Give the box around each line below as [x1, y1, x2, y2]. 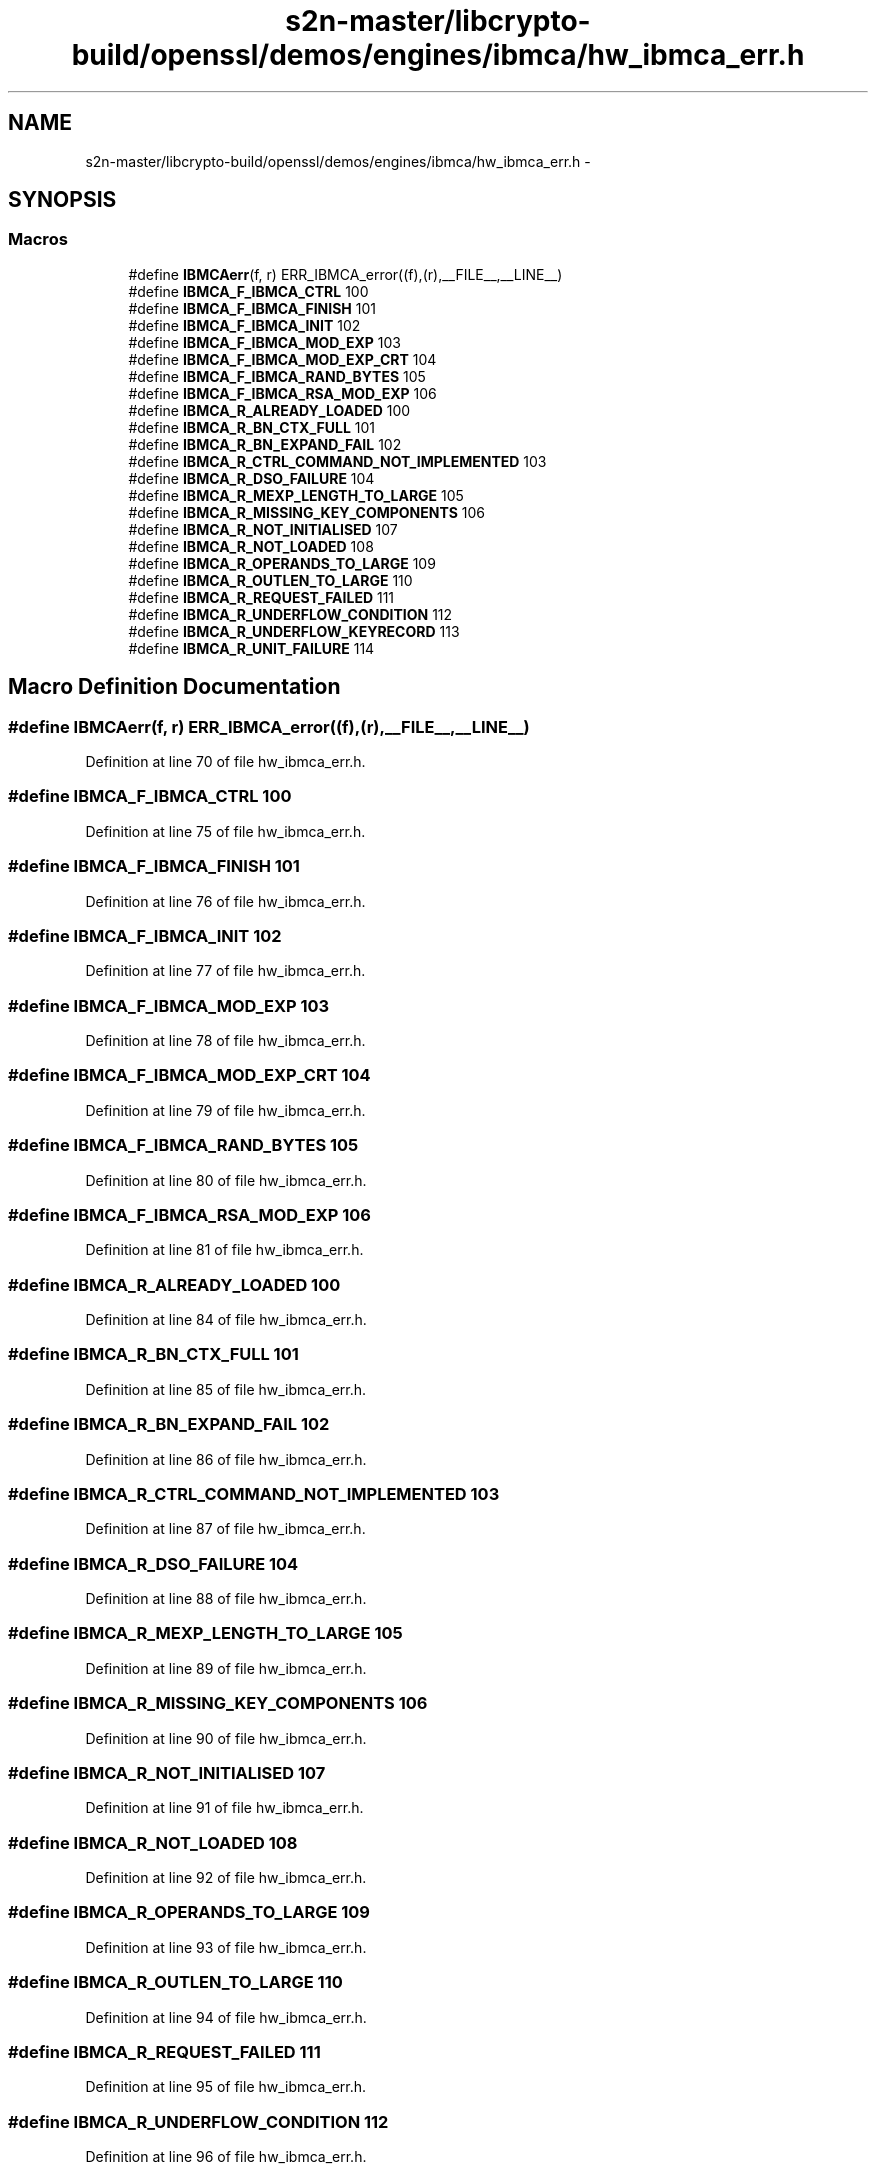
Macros [8, 229, 68, 250]
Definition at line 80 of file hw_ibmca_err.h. [85, 1171, 367, 1189]
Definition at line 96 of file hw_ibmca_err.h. [85, 2148, 367, 2166]
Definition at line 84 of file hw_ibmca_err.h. [85, 1311, 367, 1329]
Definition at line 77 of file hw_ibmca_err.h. [85, 962, 366, 980]
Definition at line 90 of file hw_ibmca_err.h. [85, 1729, 367, 1747]
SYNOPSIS [8, 187, 117, 213]
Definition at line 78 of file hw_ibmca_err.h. [85, 1032, 366, 1050]
